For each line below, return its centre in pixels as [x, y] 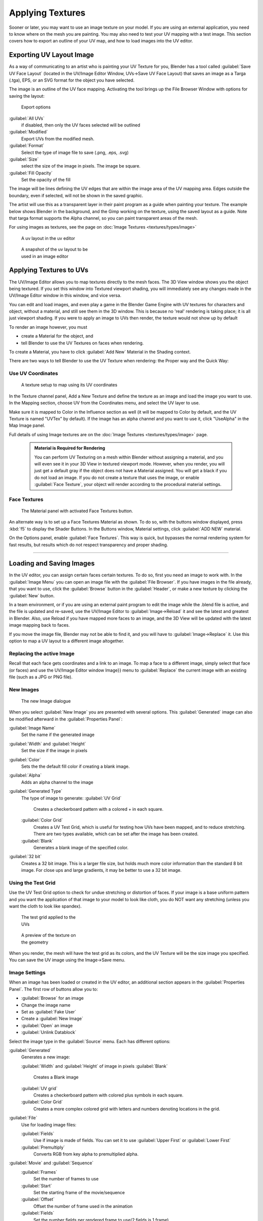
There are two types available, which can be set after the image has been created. [116, 834]
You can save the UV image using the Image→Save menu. [67, 960]
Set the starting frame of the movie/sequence [79, 1193]
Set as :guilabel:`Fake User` [49, 1012]
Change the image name [46, 1005]
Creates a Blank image [56, 1077]
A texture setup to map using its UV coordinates [69, 385]
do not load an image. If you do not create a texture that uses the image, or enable [117, 477]
